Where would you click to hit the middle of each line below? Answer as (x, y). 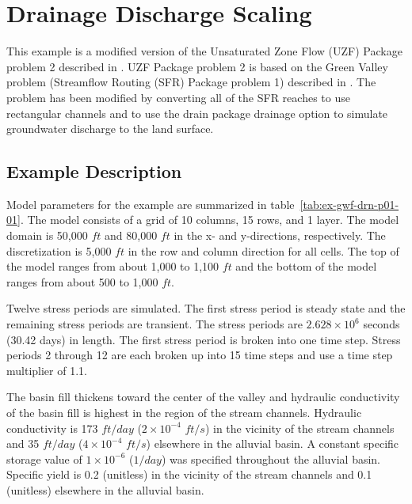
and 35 (23, 443)
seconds (381, 324)
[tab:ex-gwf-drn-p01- (349, 204)
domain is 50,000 (47, 235)
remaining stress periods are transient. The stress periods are (154, 324)
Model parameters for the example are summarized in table (151, 204)
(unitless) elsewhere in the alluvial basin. (105, 489)
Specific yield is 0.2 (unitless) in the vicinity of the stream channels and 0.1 (189, 474)
